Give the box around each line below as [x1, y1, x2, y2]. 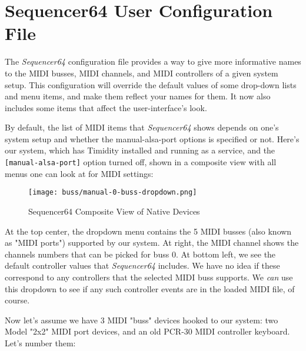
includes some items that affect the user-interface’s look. [5, 101, 207, 113]
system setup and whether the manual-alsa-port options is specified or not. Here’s [5, 132, 300, 145]
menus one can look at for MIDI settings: [5, 167, 154, 179]
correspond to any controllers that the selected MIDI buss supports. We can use [5, 270, 293, 283]
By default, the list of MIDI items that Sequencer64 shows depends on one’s [5, 121, 279, 133]
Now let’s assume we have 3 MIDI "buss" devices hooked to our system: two [5, 313, 278, 326]
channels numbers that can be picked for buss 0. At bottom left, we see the [5, 248, 276, 260]
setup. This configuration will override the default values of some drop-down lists [5, 78, 297, 91]
